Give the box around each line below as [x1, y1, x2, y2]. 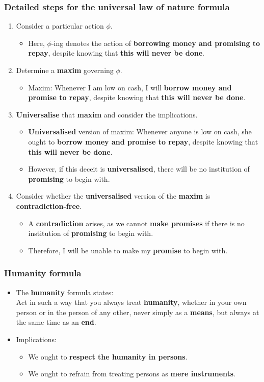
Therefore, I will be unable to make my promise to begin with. [28, 245, 228, 255]
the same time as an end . [16, 317, 96, 327]
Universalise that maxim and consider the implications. [16, 109, 198, 120]
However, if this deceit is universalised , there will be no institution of [28, 163, 250, 174]
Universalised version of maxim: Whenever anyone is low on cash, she [28, 126, 252, 137]
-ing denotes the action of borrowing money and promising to [51, 37, 260, 48]
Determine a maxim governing [16, 65, 114, 75]
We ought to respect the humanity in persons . [28, 351, 188, 362]
